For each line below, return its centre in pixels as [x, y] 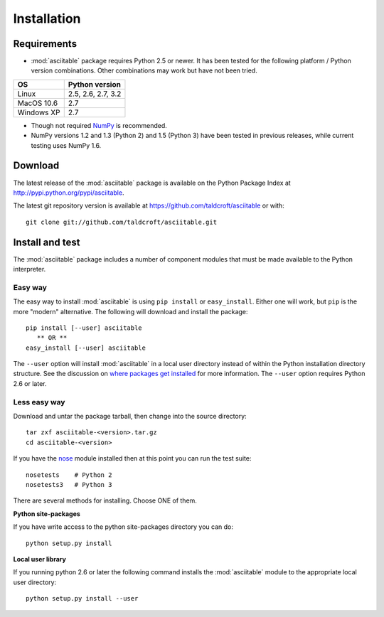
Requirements [45, 44]
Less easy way [39, 402]
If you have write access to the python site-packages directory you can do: [123, 527]
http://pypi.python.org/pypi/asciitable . [69, 193]
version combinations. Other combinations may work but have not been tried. [144, 70]
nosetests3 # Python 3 [69, 484]
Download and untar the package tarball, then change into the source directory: [130, 417]
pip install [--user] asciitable [84, 328]
